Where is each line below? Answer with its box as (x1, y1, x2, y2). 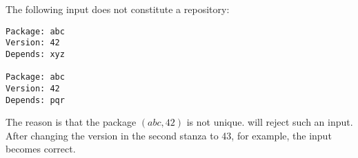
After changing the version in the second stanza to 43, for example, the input (6, 128, 332, 142)
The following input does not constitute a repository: (6, 2, 230, 16)
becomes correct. (6, 142, 76, 156)
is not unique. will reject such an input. (186, 115, 353, 129)
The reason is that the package (6, 115, 137, 129)
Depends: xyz (6, 49, 65, 59)
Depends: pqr (6, 95, 65, 105)
